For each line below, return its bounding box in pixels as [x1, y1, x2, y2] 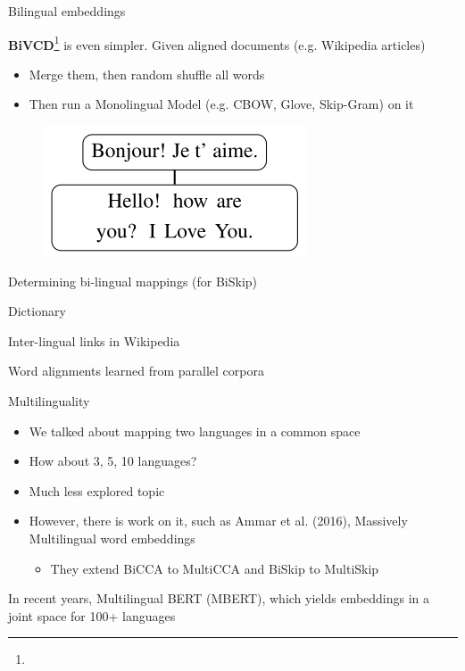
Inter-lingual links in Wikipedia [8, 331, 180, 350]
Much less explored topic [29, 481, 165, 500]
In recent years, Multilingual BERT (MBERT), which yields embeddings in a [8, 589, 430, 608]
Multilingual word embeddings [29, 528, 195, 547]
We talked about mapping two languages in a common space [29, 421, 361, 440]
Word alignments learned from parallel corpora [8, 361, 264, 380]
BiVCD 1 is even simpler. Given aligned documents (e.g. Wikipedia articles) [8, 32, 426, 54]
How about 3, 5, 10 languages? [29, 451, 197, 470]
